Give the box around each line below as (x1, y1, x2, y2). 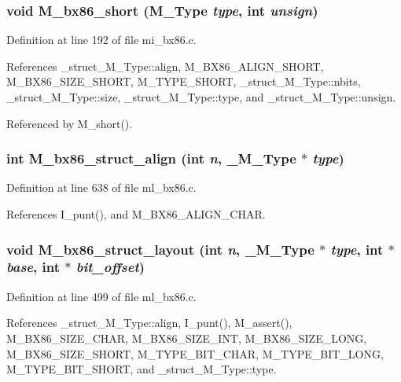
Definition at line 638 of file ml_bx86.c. (6, 179, 197, 196)
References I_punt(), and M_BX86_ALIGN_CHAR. (6, 206, 266, 222)
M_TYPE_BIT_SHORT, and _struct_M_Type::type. (6, 361, 277, 377)
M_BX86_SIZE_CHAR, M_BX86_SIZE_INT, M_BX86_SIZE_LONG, (6, 329, 367, 346)
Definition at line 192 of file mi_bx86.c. (6, 31, 197, 48)
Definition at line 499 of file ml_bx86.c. (6, 288, 197, 304)
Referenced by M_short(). (6, 115, 133, 131)
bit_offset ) (75, 257, 145, 277)
